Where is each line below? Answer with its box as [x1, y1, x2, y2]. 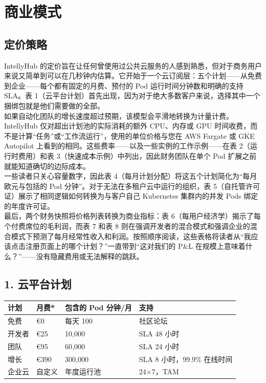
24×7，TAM [139, 366, 179, 377]
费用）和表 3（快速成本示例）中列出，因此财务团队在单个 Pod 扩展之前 [18, 150, 257, 161]
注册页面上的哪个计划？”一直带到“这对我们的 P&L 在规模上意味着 [25, 241, 246, 251]
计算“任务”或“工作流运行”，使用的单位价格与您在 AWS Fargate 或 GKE [18, 130, 255, 141]
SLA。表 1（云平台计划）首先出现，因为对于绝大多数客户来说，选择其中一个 [4, 90, 260, 101]
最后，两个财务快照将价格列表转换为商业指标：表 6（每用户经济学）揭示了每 [4, 210, 261, 221]
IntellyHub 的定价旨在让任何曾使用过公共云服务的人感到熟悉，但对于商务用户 [4, 60, 262, 71]
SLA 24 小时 [139, 341, 180, 351]
